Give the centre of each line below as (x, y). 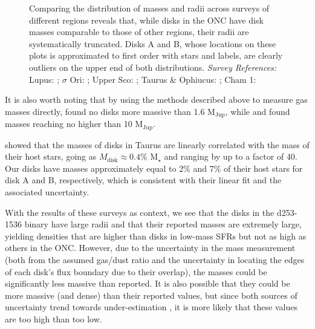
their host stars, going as (51, 156)
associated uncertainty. (47, 192)
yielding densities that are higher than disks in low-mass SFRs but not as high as (156, 236)
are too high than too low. (54, 318)
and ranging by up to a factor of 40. (231, 156)
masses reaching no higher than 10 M (74, 124)
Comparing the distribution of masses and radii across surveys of (149, 8)
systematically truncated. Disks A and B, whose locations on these (153, 43)
